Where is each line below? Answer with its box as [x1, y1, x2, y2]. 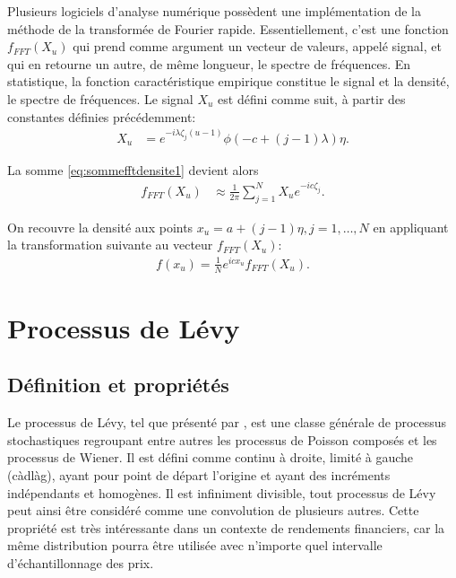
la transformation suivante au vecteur [7, 235, 213, 254]
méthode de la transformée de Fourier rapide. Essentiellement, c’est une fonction [7, 19, 449, 38]
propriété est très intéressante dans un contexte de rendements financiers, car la [7, 518, 445, 537]
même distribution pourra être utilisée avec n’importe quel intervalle [7, 536, 383, 555]
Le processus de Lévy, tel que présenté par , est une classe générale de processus [7, 413, 447, 432]
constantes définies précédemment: [7, 107, 196, 126]
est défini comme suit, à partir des [218, 89, 406, 108]
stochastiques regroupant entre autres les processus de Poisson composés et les [7, 430, 437, 449]
